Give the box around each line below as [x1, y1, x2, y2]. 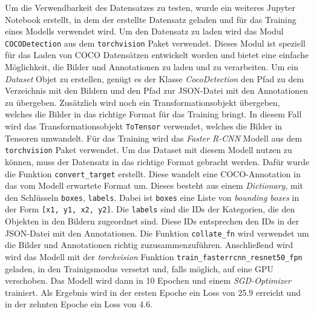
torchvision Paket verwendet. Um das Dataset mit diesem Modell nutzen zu [5, 143, 292, 156]
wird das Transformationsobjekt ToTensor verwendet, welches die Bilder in [5, 120, 283, 132]
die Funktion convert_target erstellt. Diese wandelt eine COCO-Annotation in [5, 167, 301, 180]
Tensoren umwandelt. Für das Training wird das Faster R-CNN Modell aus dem [5, 131, 303, 144]
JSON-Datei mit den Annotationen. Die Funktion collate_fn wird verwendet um [5, 226, 309, 239]
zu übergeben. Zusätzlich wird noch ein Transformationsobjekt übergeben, [5, 96, 280, 108]
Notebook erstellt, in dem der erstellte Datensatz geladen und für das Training [5, 13, 296, 25]
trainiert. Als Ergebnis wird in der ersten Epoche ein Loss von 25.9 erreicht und [5, 286, 301, 298]
